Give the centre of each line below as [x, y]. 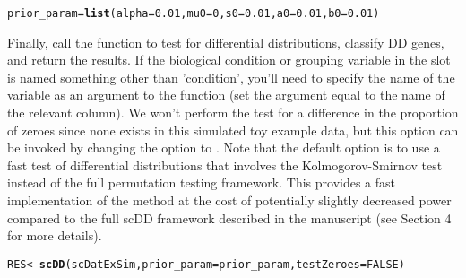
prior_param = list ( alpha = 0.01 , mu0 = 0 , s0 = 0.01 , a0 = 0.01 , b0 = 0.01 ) [194, 13]
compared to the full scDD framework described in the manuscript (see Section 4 [229, 217]
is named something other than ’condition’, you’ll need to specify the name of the [231, 77]
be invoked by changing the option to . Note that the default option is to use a [224, 148]
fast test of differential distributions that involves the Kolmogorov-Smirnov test [225, 165]
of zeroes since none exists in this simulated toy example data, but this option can [233, 130]
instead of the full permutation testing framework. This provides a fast [202, 182]
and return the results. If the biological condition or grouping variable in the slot [229, 60]
